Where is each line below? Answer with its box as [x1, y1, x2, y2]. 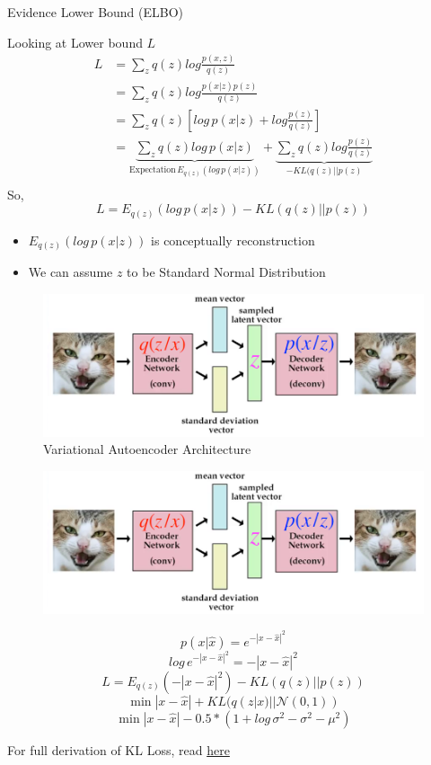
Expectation [129, 165, 176, 175]
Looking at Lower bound [7, 32, 143, 51]
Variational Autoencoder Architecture [43, 440, 251, 458]
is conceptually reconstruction [151, 230, 315, 249]
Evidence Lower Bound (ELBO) [7, 3, 184, 21]
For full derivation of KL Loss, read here [7, 740, 230, 759]
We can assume [28, 262, 113, 281]
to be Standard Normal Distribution [127, 262, 326, 281]
